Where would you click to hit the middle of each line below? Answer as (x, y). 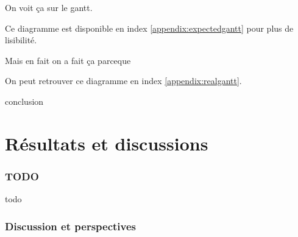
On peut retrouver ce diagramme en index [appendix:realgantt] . (123, 81)
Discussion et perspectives (71, 226)
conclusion (24, 101)
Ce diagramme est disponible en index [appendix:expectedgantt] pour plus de (149, 28)
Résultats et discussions (107, 143)
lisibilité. (21, 40)
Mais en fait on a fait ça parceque (68, 60)
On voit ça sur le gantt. (49, 7)
